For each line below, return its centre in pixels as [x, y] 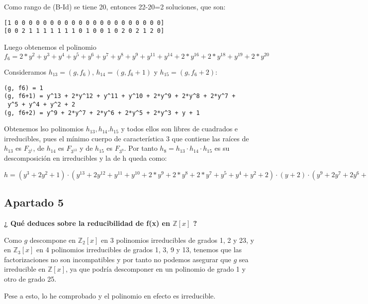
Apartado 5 [34, 202]
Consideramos [25, 72]
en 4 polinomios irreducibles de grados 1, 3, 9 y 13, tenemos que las [139, 250]
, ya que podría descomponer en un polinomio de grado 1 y [156, 269]
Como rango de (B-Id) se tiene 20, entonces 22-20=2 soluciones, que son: [115, 6]
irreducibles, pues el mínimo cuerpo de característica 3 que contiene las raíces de [127, 138]
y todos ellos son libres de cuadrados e [180, 129]
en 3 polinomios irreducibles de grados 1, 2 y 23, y [178, 240]
